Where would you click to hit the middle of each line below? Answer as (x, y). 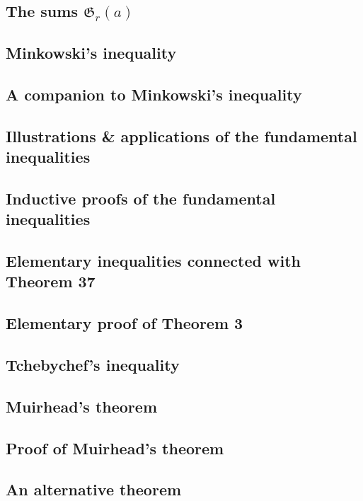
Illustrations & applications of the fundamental (181, 136)
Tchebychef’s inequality (93, 365)
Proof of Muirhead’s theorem (115, 448)
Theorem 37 (51, 281)
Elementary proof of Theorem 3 (125, 323)
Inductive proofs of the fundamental (141, 198)
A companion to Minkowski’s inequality (154, 94)
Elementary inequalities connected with (153, 261)
